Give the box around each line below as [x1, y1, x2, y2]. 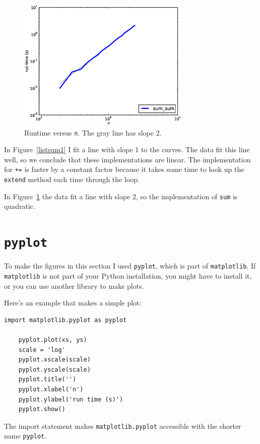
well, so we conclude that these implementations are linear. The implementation [4, 154, 251, 164]
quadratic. [4, 201, 35, 211]
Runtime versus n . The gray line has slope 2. [24, 127, 162, 138]
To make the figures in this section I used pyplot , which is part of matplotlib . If [4, 260, 256, 271]
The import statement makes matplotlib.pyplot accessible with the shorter [4, 420, 241, 431]
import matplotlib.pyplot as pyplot [4, 316, 127, 324]
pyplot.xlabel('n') [18, 385, 84, 393]
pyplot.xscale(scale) [18, 356, 91, 364]
